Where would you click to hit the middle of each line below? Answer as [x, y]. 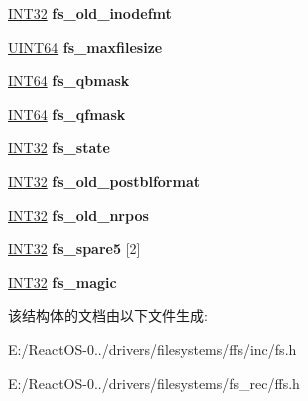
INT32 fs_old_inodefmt [90, 13]
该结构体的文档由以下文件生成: [108, 315]
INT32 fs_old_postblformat [104, 180]
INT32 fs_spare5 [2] [74, 248]
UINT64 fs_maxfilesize [85, 46]
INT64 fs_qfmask [67, 113]
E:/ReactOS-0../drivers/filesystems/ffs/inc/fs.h [152, 348]
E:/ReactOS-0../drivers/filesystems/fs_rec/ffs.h [154, 382]
